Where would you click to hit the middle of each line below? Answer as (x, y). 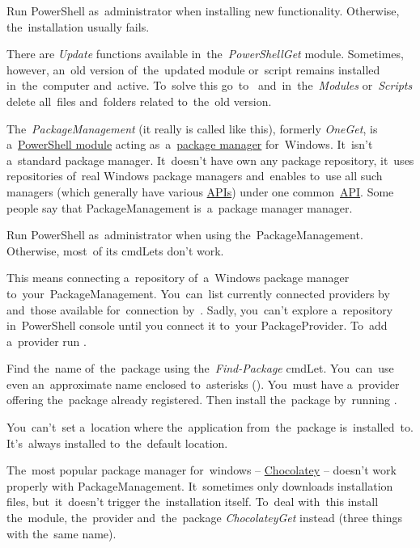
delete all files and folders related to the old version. (139, 101)
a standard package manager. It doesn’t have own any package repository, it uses (210, 160)
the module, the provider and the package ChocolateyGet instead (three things (205, 518)
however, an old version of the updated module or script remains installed (193, 69)
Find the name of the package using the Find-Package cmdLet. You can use (200, 368)
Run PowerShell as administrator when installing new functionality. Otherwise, (203, 11)
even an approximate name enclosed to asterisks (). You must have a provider (203, 384)
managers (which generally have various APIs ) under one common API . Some (200, 191)
